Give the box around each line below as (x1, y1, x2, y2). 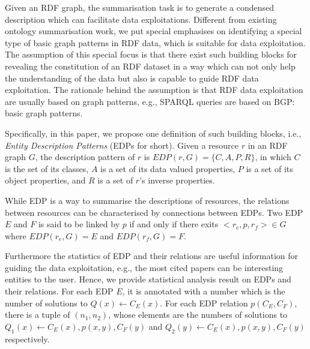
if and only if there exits (129, 218, 219, 230)
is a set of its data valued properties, (100, 162, 236, 174)
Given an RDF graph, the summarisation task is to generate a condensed (5, 1, 274, 13)
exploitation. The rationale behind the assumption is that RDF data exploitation (5, 83, 303, 96)
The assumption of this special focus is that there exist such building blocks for (5, 48, 297, 61)
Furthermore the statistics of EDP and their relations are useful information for (5, 249, 299, 262)
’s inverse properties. (139, 174, 215, 186)
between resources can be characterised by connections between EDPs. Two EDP (5, 206, 303, 218)
